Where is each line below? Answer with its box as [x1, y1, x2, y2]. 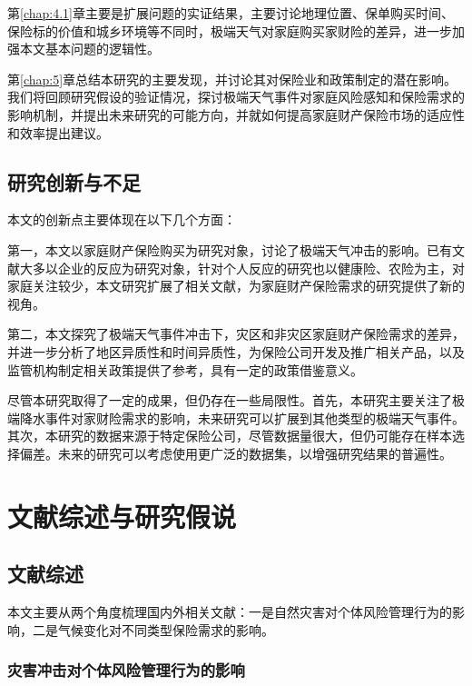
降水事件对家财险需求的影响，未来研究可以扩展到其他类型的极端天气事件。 [19, 408, 465, 427]
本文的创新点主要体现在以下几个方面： [7, 210, 236, 229]
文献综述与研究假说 [7, 497, 237, 534]
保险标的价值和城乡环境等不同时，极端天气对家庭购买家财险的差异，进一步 [7, 21, 452, 40]
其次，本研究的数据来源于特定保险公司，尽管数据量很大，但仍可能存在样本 [7, 426, 452, 445]
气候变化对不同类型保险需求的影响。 [57, 620, 274, 639]
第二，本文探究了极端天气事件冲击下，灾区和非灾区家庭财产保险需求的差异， [7, 324, 465, 343]
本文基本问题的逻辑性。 [19, 39, 160, 58]
